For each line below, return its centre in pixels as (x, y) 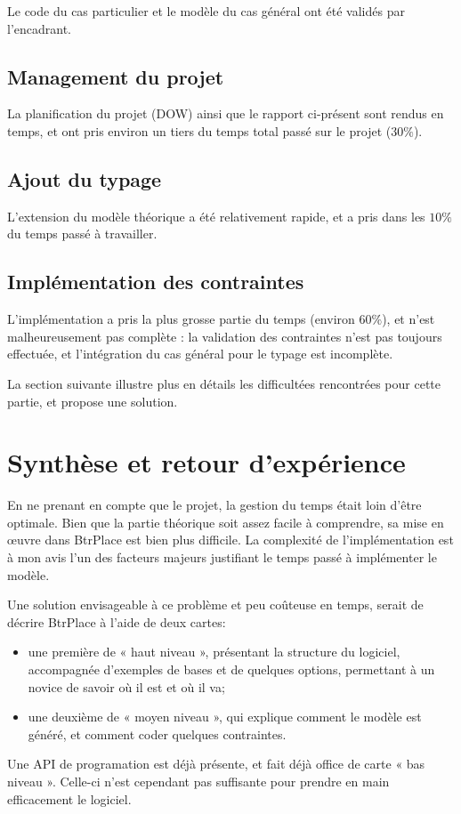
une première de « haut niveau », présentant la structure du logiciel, (214, 652)
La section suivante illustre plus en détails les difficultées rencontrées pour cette (224, 383)
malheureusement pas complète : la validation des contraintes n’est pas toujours (225, 336)
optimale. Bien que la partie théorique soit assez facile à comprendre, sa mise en (226, 522)
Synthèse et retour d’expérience (206, 462)
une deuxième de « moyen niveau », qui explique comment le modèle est (225, 717)
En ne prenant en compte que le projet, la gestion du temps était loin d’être (214, 505)
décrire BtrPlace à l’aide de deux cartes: (117, 621)
